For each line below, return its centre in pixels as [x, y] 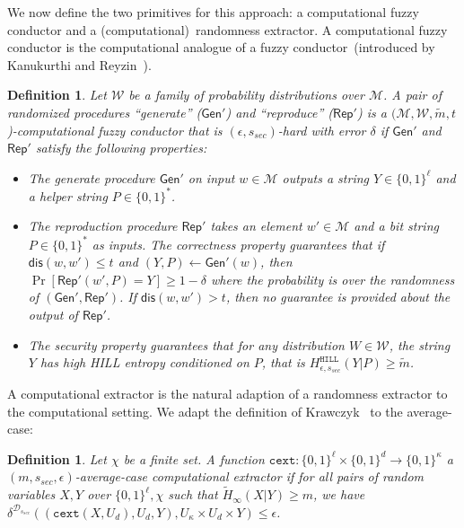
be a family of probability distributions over [246, 95]
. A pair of [412, 95]
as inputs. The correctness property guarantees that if [238, 244]
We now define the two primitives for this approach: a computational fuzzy [213, 12]
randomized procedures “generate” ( [105, 112]
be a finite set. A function [194, 458]
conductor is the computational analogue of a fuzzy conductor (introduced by [221, 47]
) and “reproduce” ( [280, 112]
